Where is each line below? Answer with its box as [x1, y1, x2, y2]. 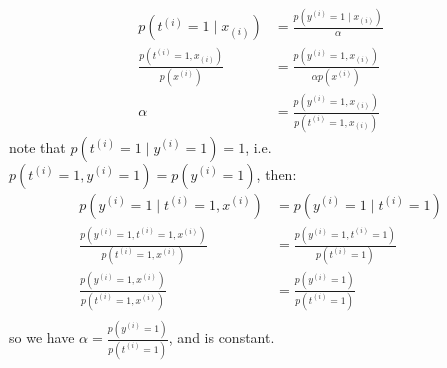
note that [9, 136, 66, 157]
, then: [256, 163, 297, 184]
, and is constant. [168, 327, 275, 348]
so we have [9, 327, 75, 348]
